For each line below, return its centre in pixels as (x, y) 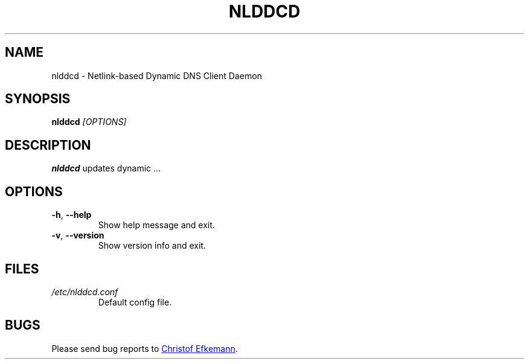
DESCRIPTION (48, 145)
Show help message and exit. (156, 225)
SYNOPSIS (38, 99)
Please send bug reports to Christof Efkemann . (145, 348)
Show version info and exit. (152, 246)
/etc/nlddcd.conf (85, 292)
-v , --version (78, 235)
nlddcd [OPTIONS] (89, 122)
